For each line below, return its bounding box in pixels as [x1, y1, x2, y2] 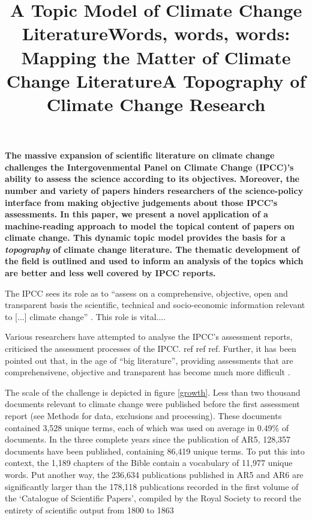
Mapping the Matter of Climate [21, 44, 291, 69]
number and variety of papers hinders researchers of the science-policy [5, 184, 304, 196]
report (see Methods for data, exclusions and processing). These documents [5, 410, 282, 422]
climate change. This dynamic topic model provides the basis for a [5, 231, 286, 244]
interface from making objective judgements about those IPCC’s [5, 196, 278, 208]
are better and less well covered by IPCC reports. [5, 267, 216, 279]
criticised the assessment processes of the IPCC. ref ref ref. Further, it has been [5, 342, 296, 355]
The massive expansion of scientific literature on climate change [5, 149, 275, 162]
